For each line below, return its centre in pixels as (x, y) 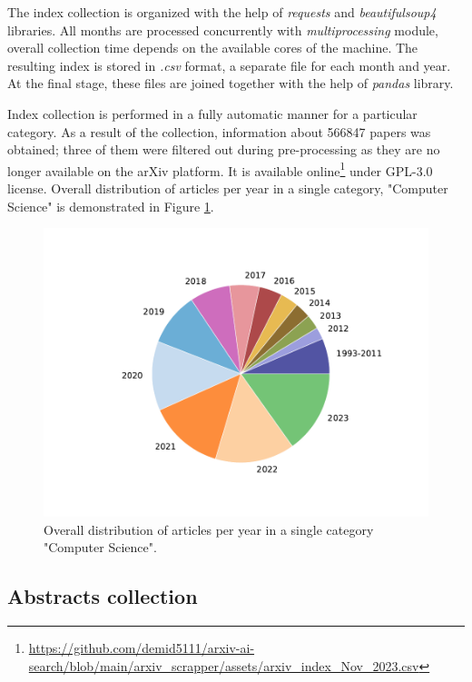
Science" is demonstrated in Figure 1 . (111, 206)
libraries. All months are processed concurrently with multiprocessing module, (223, 30)
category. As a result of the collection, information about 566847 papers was (219, 131)
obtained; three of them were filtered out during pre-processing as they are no (224, 149)
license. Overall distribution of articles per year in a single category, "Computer (228, 188)
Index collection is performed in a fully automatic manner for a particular (212, 113)
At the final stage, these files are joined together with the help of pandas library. (231, 83)
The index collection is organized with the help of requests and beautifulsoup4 (222, 12)
